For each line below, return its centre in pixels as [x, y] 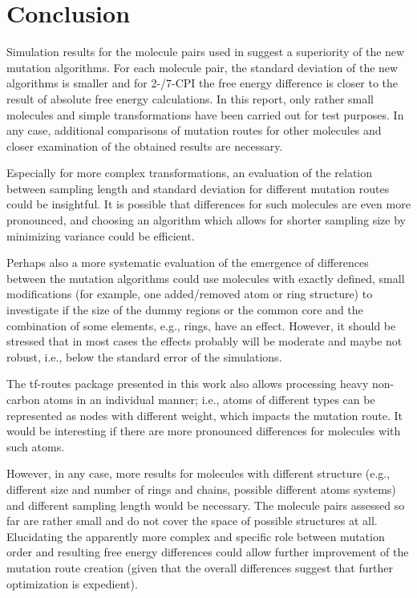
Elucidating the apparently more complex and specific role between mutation [196, 536]
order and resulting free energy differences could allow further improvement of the [208, 552]
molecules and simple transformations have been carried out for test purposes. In [205, 114]
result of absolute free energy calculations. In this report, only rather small [190, 98]
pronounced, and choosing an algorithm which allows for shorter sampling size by [206, 220]
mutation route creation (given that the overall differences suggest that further [200, 567]
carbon [23, 399]
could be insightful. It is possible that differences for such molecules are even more [208, 204]
